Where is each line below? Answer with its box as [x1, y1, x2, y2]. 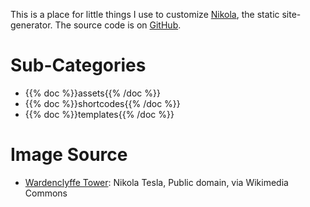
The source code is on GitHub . [54, 19, 182, 31]
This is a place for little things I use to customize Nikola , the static [10, 9, 280, 20]
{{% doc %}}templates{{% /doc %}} [24, 108, 175, 120]
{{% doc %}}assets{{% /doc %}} [24, 87, 161, 99]
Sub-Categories [10, 54, 147, 77]
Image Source [10, 144, 128, 166]
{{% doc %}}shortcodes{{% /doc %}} [24, 97, 181, 109]
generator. [10, 19, 53, 31]
